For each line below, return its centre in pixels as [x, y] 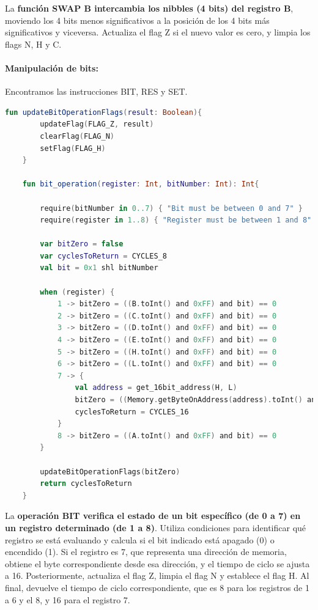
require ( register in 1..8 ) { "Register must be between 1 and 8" [176, 220]
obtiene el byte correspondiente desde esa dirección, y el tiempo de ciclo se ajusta [157, 563]
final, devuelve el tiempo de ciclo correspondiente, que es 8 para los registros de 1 [157, 587]
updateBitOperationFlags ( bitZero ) [110, 472]
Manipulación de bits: [52, 68]
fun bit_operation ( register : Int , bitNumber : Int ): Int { [141, 184]
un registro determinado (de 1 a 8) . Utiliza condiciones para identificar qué [156, 527]
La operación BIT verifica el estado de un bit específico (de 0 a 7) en [153, 516]
